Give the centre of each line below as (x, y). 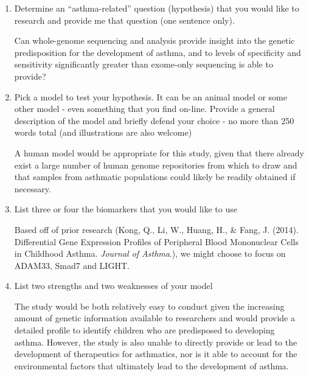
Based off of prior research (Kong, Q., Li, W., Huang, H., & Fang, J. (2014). (156, 229)
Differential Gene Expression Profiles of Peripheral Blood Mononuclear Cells (156, 241)
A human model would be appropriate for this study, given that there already (159, 152)
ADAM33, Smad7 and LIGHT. (72, 265)
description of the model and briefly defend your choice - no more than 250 (154, 120)
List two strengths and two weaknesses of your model (113, 286)
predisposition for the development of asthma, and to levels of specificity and (158, 52)
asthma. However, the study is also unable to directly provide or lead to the (156, 342)
